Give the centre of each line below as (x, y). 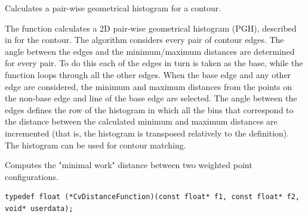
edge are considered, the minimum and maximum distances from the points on (149, 86)
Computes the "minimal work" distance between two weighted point (129, 165)
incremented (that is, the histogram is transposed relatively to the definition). (147, 133)
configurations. (32, 176)
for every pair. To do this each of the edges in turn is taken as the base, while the (154, 63)
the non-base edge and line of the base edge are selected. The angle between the (151, 98)
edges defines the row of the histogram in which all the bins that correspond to (149, 109)
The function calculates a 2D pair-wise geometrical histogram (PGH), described (151, 28)
